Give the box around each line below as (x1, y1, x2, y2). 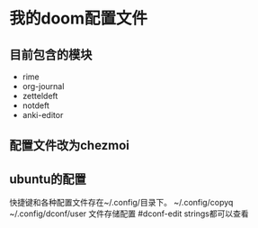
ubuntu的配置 (9, 171, 87, 187)
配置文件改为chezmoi (9, 138, 130, 153)
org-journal (22, 81, 65, 91)
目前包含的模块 (9, 47, 93, 62)
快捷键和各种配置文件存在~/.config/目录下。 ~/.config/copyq (9, 197, 234, 208)
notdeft (22, 100, 49, 111)
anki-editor (22, 110, 64, 120)
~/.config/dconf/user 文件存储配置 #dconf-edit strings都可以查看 (9, 208, 249, 219)
